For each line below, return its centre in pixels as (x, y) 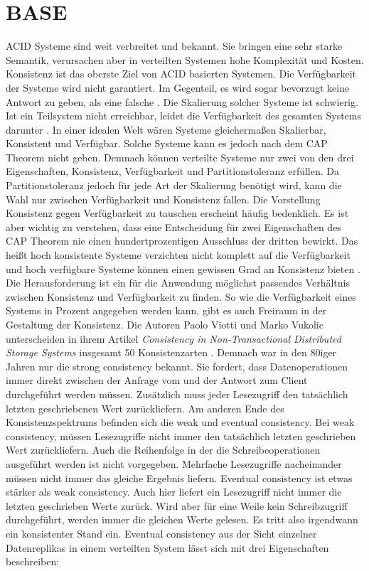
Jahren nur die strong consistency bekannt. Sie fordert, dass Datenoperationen (177, 366)
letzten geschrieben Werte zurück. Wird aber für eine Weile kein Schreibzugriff (177, 505)
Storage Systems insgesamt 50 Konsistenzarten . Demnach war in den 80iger (171, 352)
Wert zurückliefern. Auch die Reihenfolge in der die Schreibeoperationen (163, 450)
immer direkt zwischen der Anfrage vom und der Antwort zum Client (157, 380)
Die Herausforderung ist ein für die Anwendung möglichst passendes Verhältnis (178, 283)
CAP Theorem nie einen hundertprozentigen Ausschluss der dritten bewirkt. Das (182, 241)
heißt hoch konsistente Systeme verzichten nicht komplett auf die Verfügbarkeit (178, 255)
